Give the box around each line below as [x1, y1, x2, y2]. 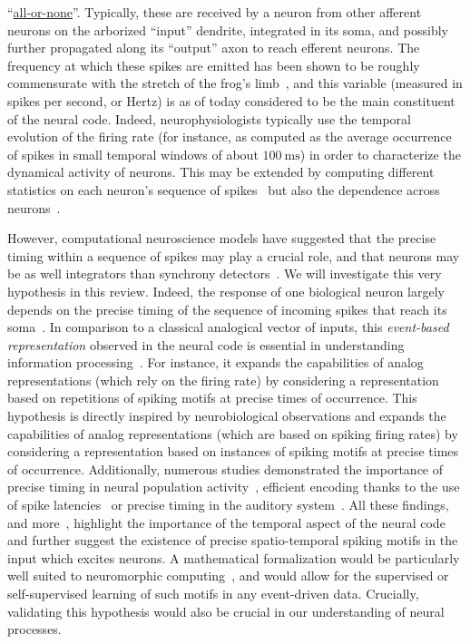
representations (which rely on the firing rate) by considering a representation [7, 370, 439, 389]
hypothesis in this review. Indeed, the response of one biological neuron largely [7, 281, 446, 300]
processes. [7, 620, 62, 639]
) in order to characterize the [299, 144, 461, 163]
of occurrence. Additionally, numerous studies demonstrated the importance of [7, 459, 444, 478]
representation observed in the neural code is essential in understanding [7, 335, 405, 354]
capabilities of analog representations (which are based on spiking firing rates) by [7, 424, 458, 443]
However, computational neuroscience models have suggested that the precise [7, 229, 436, 248]
